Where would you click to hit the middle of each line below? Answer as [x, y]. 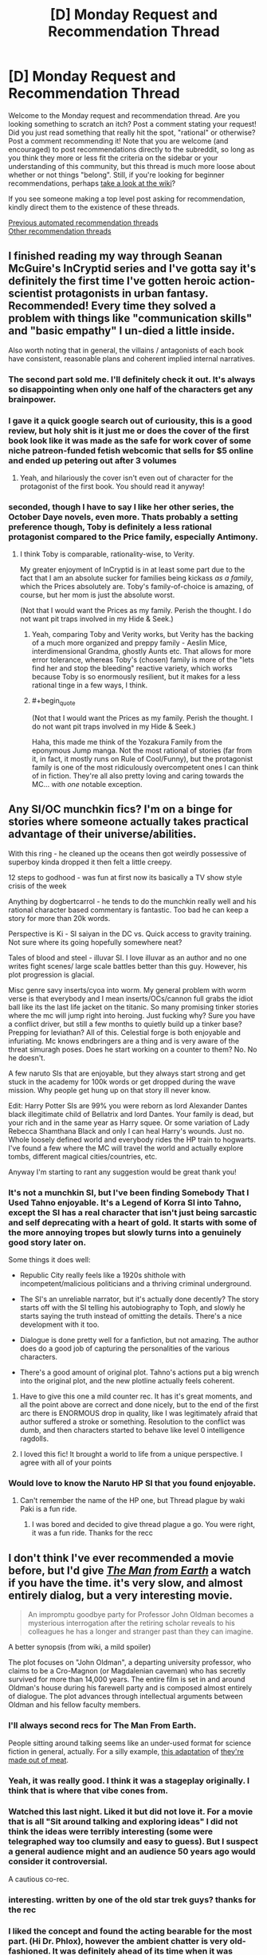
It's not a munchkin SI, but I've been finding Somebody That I [129, 1192]
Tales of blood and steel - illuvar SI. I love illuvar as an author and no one [128, 958]
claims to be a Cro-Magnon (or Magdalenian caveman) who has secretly [127, 1671]
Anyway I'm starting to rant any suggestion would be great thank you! [122, 1172]
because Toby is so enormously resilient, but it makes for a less [136, 677]
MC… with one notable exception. [87, 785]
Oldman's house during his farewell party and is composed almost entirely [130, 1688]
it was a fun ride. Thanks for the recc [92, 1533]
